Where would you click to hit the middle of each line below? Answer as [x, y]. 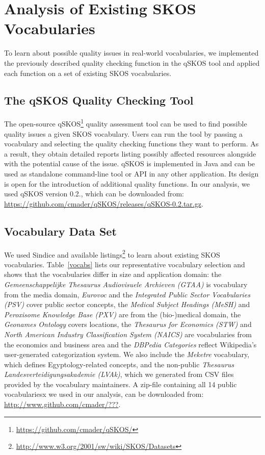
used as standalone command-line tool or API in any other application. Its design [131, 173]
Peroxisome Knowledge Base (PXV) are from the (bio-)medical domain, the [123, 314]
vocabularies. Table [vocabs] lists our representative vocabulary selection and [125, 264]
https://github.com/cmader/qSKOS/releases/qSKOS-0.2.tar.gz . [104, 203]
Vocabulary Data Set [60, 231]
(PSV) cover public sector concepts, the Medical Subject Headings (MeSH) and [127, 304]
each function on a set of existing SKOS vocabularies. [88, 73]
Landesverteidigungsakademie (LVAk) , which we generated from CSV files [119, 374]
